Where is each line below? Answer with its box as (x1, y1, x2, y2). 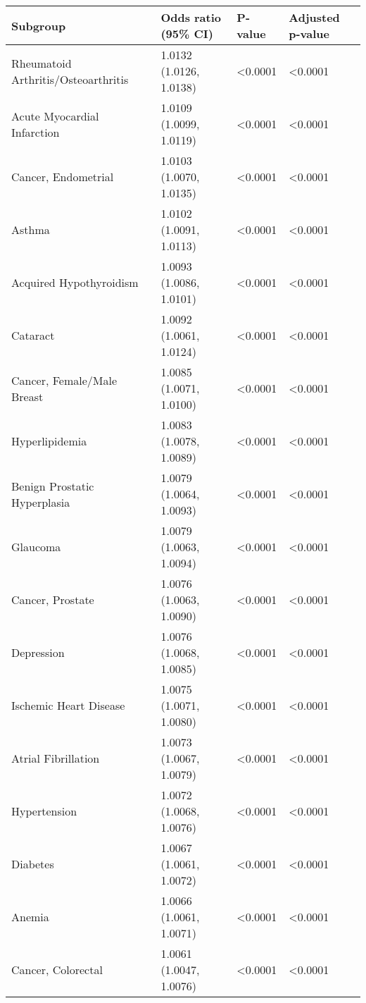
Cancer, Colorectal (11, 961, 103, 978)
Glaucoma (11, 539, 61, 555)
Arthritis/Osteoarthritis (11, 70, 129, 87)
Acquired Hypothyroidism (11, 274, 139, 290)
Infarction (11, 123, 60, 140)
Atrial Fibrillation (11, 750, 100, 766)
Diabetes (11, 856, 54, 872)
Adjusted (289, 9, 340, 25)
